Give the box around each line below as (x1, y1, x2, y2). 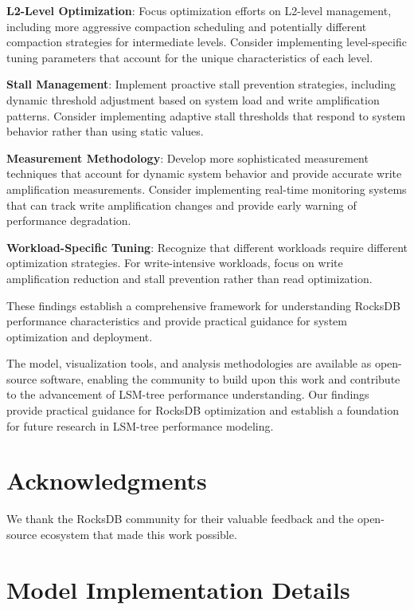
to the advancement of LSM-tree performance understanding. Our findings (6, 386, 369, 403)
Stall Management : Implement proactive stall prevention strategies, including (6, 76, 396, 92)
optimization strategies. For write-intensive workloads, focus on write (6, 254, 343, 271)
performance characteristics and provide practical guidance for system (6, 313, 347, 329)
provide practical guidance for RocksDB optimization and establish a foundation (6, 402, 399, 419)
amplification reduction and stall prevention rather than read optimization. (6, 270, 373, 286)
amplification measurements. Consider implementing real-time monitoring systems (6, 180, 407, 197)
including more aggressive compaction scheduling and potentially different (6, 18, 367, 34)
